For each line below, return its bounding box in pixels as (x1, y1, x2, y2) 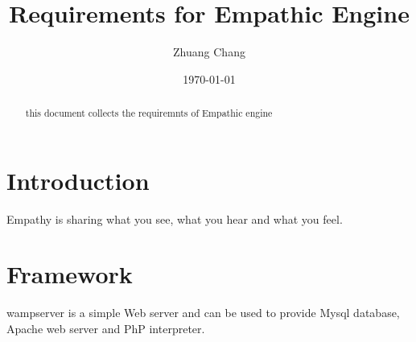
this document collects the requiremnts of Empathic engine (25, 106, 273, 120)
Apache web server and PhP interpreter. (6, 320, 205, 337)
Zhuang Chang (173, 43, 245, 60)
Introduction (6, 163, 150, 196)
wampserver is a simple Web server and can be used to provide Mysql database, (6, 304, 400, 321)
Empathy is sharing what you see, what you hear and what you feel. (6, 210, 343, 227)
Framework (6, 258, 133, 290)
